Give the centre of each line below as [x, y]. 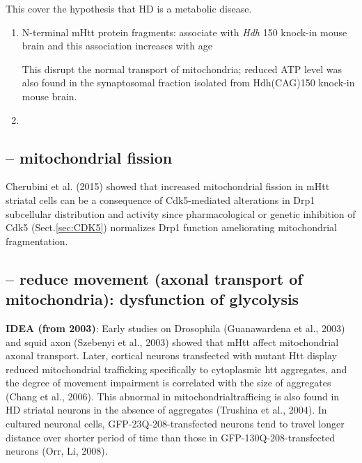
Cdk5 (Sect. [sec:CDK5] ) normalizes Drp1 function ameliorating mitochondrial [171, 227]
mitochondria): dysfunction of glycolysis [152, 299]
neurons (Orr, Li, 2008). [57, 451]
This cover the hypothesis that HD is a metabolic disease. [129, 8]
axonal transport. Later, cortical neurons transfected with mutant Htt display [171, 355]
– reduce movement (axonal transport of [154, 278]
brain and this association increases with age [117, 46]
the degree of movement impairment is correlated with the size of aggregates [168, 383]
